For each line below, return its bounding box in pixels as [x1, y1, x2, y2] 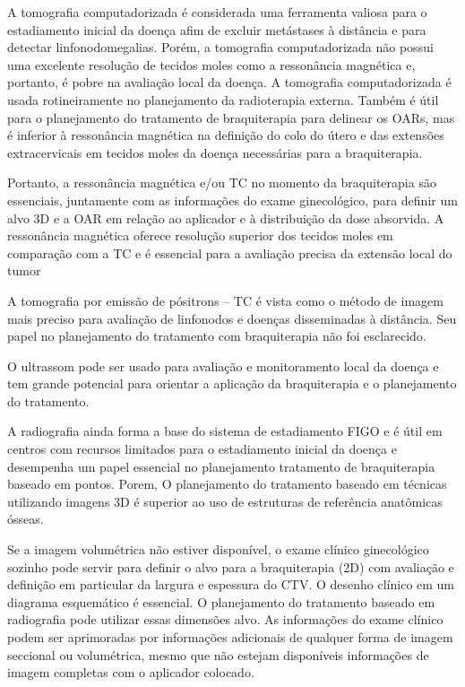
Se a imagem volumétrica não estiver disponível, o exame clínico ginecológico [7, 540, 429, 559]
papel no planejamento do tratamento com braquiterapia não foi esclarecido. [7, 326, 426, 345]
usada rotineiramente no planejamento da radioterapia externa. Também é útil [7, 90, 439, 109]
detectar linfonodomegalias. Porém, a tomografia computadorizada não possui [7, 38, 434, 57]
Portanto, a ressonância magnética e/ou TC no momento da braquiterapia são [7, 173, 436, 192]
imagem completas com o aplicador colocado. [7, 663, 254, 682]
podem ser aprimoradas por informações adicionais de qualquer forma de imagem [7, 628, 453, 646]
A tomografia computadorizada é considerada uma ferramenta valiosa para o [7, 3, 427, 21]
